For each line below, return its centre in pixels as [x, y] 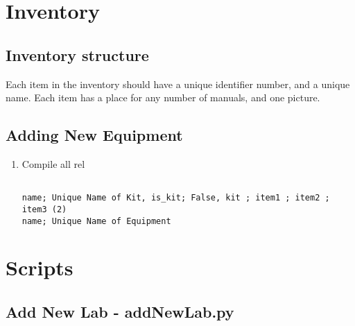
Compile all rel [53, 163]
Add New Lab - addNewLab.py [120, 311]
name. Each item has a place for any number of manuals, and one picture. [163, 97]
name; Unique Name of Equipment [96, 221]
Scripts [40, 267]
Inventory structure [77, 54]
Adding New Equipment [94, 135]
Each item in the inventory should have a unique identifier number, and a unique [178, 84]
